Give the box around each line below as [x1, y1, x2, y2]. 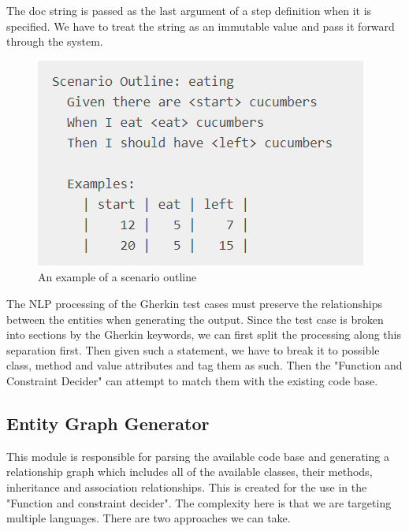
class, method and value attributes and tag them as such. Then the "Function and [6, 357, 403, 373]
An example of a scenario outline [38, 269, 197, 285]
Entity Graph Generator [6, 410, 210, 435]
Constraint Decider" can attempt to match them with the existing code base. [6, 372, 378, 388]
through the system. [6, 33, 103, 50]
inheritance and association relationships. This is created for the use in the [6, 478, 367, 495]
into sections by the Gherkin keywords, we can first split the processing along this [6, 326, 401, 343]
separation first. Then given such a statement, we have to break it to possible [6, 341, 380, 358]
